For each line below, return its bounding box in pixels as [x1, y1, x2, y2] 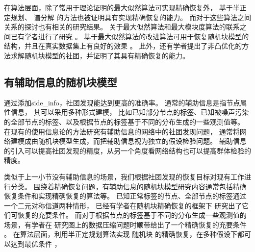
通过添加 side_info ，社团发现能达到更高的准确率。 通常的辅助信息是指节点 [4, 97, 240, 107]
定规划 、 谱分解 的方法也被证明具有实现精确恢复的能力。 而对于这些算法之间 [4, 12, 251, 22]
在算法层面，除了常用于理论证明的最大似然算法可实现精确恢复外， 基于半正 [4, 2, 247, 12]
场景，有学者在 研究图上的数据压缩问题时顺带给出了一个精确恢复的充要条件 [4, 219, 247, 229]
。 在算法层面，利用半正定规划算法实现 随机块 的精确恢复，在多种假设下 [4, 229, 237, 239]
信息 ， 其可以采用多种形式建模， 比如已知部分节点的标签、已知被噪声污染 [10, 107, 249, 117]
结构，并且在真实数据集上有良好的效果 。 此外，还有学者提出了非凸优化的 [4, 41, 242, 51]
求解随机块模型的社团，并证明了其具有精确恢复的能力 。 [10, 50, 189, 60]
